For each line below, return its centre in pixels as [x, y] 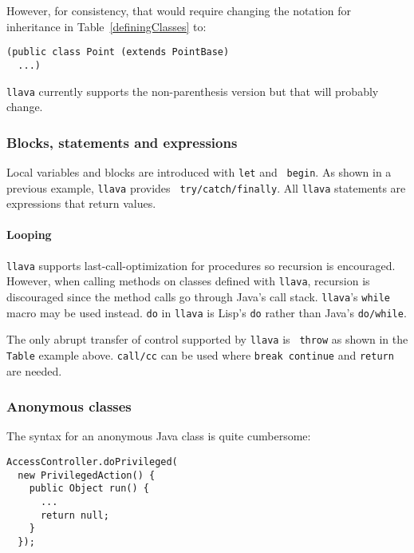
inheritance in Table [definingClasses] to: [106, 26]
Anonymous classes [69, 406]
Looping [29, 235]
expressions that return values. [81, 203]
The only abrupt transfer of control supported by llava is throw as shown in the [207, 339]
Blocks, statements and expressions [122, 142]
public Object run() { [89, 489]
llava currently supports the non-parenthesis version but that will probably [193, 91]
